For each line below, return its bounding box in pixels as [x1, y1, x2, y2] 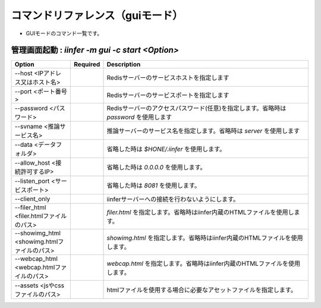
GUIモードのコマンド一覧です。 [26, 30, 103, 37]
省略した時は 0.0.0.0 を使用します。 [106, 164, 206, 172]
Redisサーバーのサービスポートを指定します [106, 91, 229, 99]
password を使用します [106, 113, 172, 121]
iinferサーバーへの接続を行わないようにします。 [106, 195, 240, 203]
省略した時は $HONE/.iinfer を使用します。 [106, 145, 226, 153]
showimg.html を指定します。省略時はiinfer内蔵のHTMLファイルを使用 [106, 234, 303, 242]
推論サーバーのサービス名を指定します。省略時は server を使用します [106, 127, 300, 135]
